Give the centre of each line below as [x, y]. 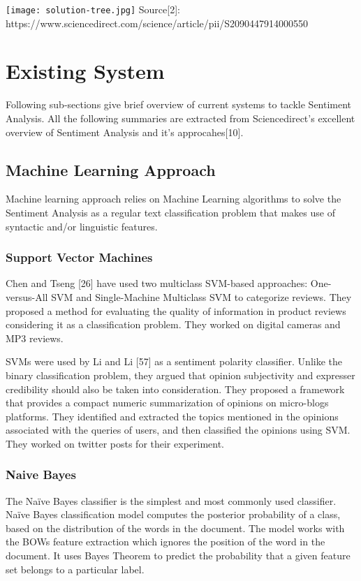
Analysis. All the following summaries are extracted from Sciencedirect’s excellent [180, 118]
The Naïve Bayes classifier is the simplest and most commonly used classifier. [171, 500]
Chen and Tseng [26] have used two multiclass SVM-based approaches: [157, 283]
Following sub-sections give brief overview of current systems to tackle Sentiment [179, 104]
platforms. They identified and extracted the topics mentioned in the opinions [172, 416]
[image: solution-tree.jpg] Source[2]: [93, 9]
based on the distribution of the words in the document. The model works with [175, 528]
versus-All [27, 296]
